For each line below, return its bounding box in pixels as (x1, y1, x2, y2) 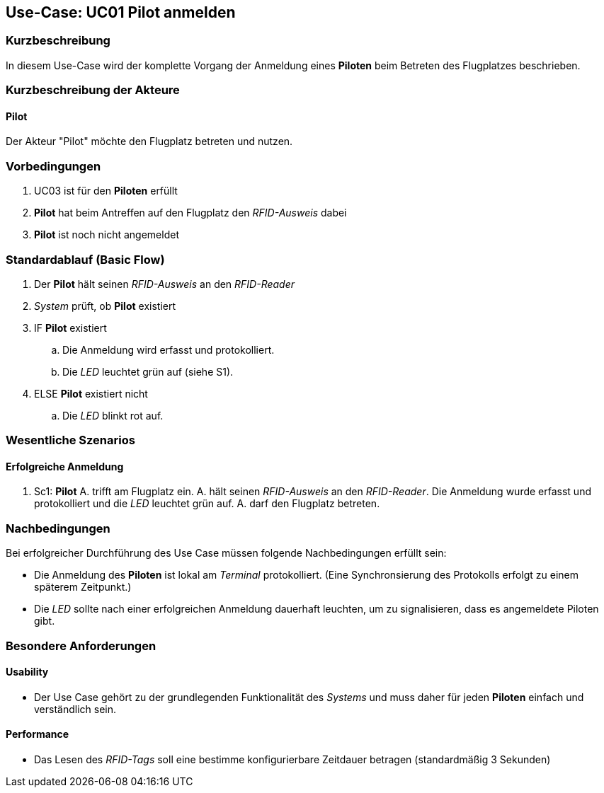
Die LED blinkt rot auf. (62, 409, 164, 422)
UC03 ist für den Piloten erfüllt (34, 185, 178, 197)
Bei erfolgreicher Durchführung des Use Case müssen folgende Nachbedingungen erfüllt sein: (6, 547, 447, 560)
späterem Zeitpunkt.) (34, 581, 132, 594)
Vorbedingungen (6, 158, 101, 173)
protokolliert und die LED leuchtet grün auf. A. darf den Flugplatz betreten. (34, 497, 380, 510)
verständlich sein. (34, 702, 117, 715)
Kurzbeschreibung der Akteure (6, 83, 180, 98)
